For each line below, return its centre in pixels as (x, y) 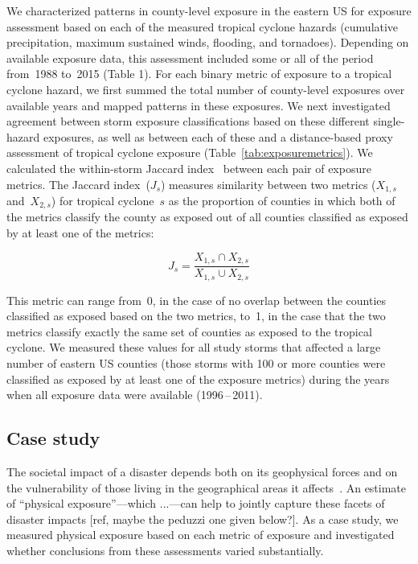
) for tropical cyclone (102, 200)
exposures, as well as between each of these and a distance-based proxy (218, 136)
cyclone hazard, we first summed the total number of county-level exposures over (206, 89)
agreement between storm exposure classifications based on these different (188, 121)
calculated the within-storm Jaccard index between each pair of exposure (189, 168)
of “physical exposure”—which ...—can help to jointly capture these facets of (196, 503)
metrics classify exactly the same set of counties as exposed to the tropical (189, 331)
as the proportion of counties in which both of (282, 200)
